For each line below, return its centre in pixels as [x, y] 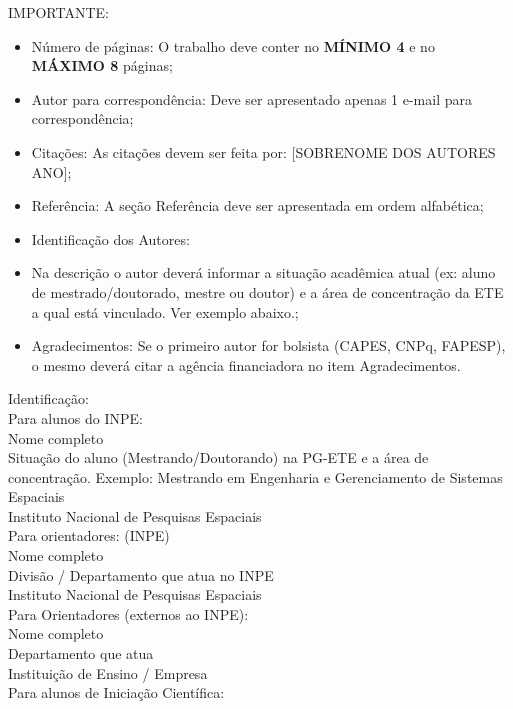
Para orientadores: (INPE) [89, 535]
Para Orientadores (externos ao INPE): [128, 613]
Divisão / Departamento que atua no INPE [141, 574]
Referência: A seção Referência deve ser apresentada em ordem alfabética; [257, 205]
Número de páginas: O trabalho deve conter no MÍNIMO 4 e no [233, 45]
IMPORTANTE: [58, 12]
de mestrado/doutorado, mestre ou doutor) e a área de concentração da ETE [267, 291]
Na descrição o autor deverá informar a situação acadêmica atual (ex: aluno [263, 272]
